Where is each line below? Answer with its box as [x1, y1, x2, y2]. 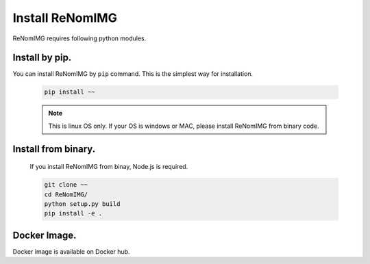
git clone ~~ [44, 181, 88, 189]
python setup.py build [44, 200, 121, 208]
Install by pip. [12, 52, 72, 64]
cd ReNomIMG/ [44, 190, 88, 198]
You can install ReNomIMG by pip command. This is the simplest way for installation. [12, 70, 254, 78]
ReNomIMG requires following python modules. [12, 34, 147, 42]
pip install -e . [44, 209, 103, 217]
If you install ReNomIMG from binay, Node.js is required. [29, 163, 188, 171]
